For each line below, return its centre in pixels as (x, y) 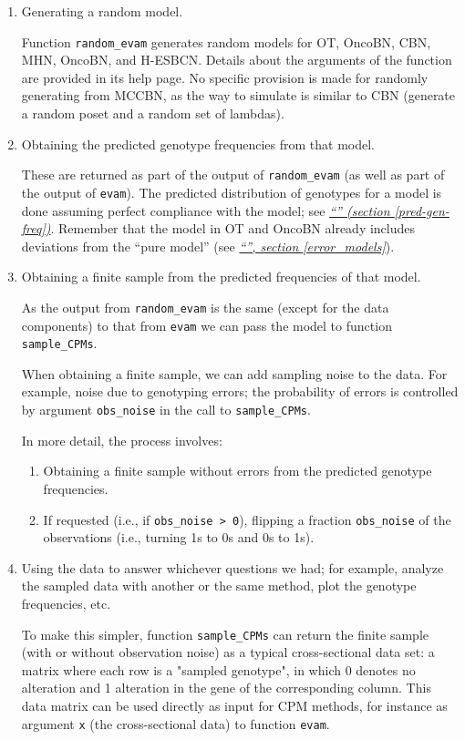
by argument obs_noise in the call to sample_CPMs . (166, 410)
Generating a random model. (102, 11)
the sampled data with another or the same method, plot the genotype (219, 586)
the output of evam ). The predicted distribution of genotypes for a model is (232, 192)
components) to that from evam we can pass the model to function (207, 325)
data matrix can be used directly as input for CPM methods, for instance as (234, 705)
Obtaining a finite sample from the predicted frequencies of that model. (221, 277)
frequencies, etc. (66, 603)
